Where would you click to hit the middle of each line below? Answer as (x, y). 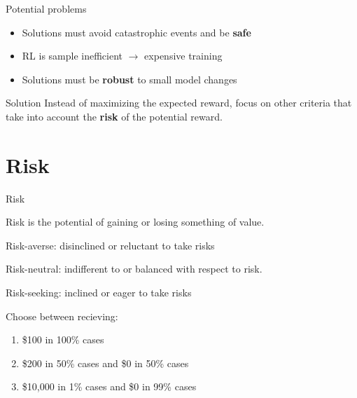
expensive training (183, 56)
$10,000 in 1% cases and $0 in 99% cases (109, 386)
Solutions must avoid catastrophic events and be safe (136, 32)
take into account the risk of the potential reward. (114, 116)
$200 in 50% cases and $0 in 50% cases (105, 363)
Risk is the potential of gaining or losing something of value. (135, 222)
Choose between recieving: (62, 316)
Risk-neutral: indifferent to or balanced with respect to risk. (134, 269)
